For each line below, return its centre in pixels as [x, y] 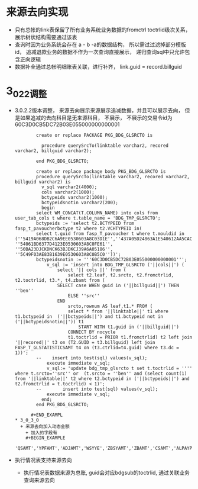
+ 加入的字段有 [42, 433]
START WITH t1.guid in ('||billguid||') [129, 327]
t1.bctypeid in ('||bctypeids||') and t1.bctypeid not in [89, 317]
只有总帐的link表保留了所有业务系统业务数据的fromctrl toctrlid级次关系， [103, 30]
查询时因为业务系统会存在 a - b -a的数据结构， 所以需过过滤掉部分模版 [100, 44]
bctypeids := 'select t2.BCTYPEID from [85, 223]
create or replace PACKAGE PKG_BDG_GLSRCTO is [95, 136]
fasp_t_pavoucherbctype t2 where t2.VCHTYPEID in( [78, 229]
